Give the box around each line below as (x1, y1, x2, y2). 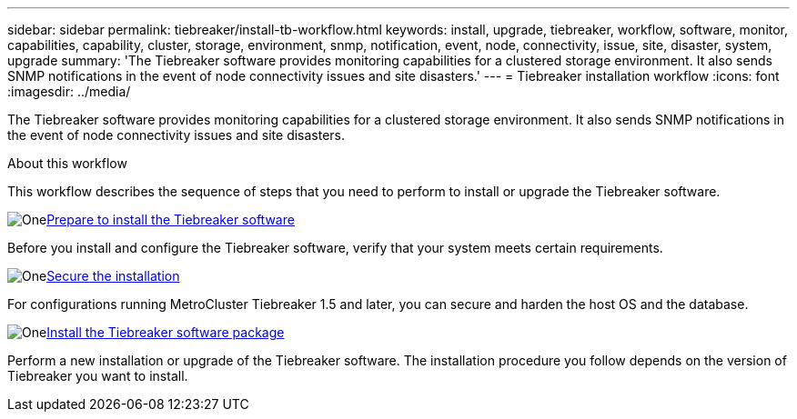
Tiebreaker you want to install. (7, 368, 188, 384)
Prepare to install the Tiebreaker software (46, 212, 295, 227)
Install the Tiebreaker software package (46, 324, 285, 340)
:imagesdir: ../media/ (7, 84, 131, 99)
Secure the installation (46, 268, 180, 284)
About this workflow (7, 155, 127, 171)
